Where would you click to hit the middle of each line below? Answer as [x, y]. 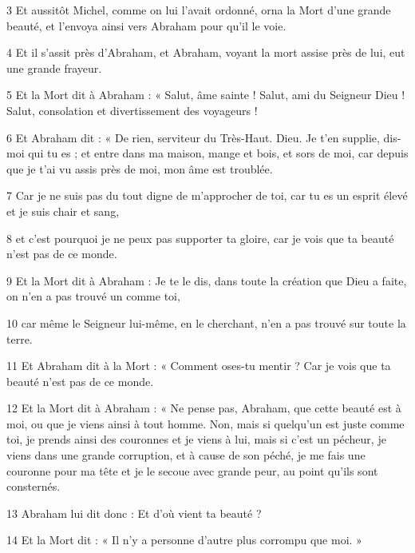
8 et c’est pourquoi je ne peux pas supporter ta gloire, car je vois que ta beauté [200, 238]
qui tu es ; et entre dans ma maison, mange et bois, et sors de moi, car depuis [218, 153]
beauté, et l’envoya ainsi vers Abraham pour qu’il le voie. [146, 25]
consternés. [34, 486]
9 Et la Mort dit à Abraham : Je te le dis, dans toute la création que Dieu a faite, [207, 280]
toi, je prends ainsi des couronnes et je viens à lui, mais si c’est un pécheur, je [196, 439]
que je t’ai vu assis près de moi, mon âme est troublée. [140, 168]
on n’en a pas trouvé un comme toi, [93, 296]
